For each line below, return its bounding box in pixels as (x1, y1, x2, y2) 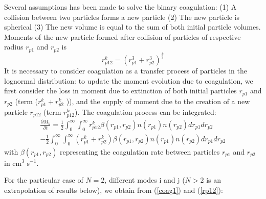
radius (4, 41, 24, 52)
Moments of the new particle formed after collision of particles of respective (4, 31, 241, 42)
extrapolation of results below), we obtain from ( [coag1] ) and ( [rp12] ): (4, 184, 223, 195)
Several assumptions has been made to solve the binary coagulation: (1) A (4, 2, 237, 12)
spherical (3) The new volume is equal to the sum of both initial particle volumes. (4, 21, 261, 32)
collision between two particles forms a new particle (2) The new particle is (4, 11, 240, 22)
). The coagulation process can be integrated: (74, 106, 216, 117)
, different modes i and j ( (104, 175, 185, 185)
